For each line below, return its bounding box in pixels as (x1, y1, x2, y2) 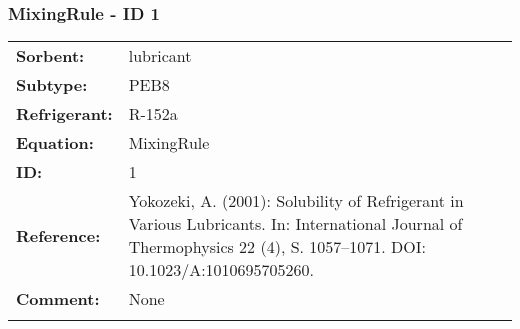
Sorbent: (16, 44, 85, 68)
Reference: (16, 223, 101, 247)
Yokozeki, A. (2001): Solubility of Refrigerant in (128, 189, 464, 213)
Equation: (16, 131, 94, 155)
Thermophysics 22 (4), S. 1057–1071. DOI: (128, 235, 427, 259)
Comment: (16, 287, 100, 311)
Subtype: (16, 73, 88, 97)
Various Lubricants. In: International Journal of (128, 212, 463, 236)
